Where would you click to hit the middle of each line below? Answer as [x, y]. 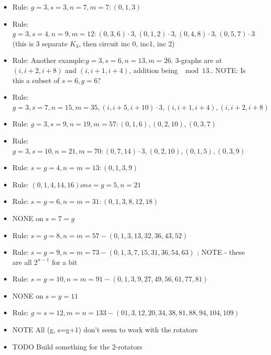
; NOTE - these [221, 252]
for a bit [64, 262]
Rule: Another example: [49, 60]
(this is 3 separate [40, 43]
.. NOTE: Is [227, 70]
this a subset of [36, 80]
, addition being [154, 70]
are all [22, 262]
